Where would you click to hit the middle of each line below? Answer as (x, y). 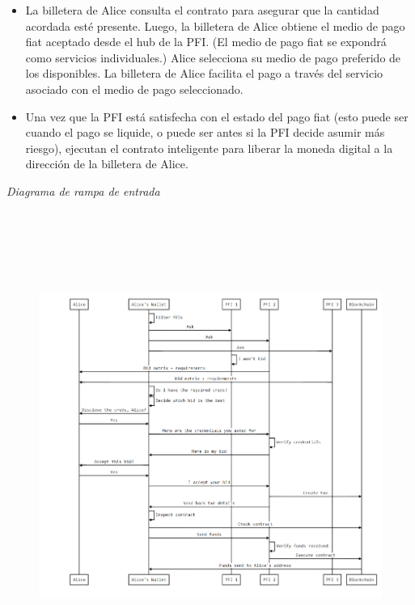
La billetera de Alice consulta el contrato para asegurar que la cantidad (202, 10)
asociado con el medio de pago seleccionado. (134, 89)
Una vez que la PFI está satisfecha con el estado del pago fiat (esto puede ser (217, 116)
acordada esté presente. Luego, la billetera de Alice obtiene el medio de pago (215, 25)
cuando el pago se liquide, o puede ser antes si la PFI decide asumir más (205, 132)
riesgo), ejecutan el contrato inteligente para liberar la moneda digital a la (209, 148)
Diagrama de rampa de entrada (83, 190)
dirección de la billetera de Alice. (107, 164)
